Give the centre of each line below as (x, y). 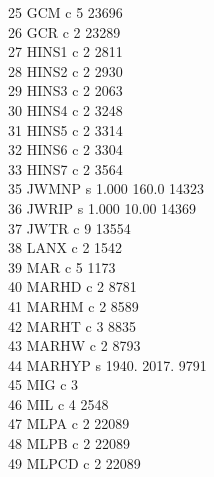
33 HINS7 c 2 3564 (65, 168)
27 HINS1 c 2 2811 (65, 51)
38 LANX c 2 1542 (65, 247)
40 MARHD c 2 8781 (72, 286)
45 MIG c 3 (43, 384)
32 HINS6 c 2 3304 (65, 149)
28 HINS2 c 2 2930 (65, 70)
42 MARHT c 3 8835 (72, 325)
